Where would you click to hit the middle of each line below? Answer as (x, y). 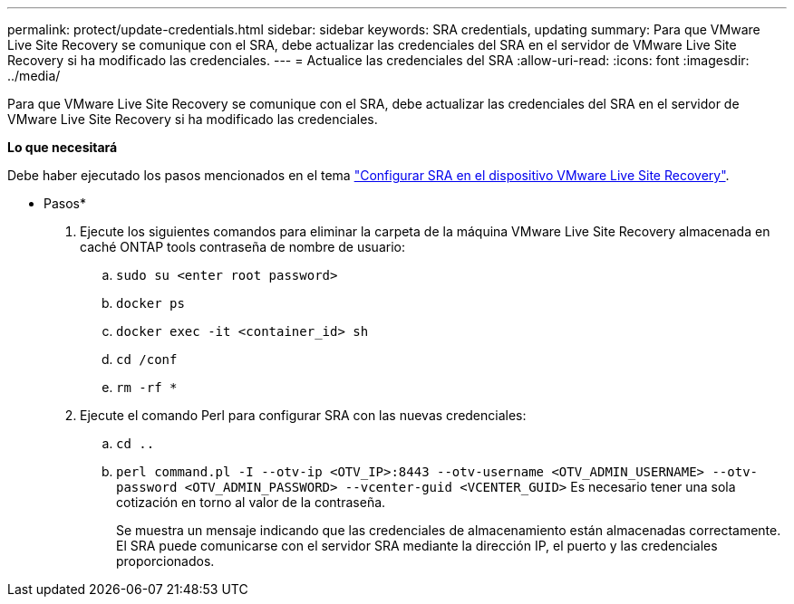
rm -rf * (147, 388)
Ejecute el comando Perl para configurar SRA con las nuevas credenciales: (303, 415)
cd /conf (147, 360)
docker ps (150, 303)
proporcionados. (165, 561)
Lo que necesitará (63, 147)
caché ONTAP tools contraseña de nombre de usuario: (242, 247)
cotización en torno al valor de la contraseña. (251, 502)
